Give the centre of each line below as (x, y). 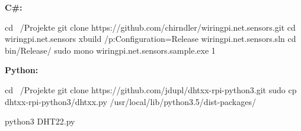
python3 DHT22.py (40, 121)
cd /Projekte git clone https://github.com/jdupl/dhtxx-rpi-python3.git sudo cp (151, 89)
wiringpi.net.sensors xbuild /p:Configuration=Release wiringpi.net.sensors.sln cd (150, 39)
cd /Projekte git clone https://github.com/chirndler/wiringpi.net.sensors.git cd (150, 27)
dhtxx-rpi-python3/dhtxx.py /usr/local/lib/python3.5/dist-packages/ (130, 101)
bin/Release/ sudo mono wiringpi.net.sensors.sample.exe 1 (110, 50)
